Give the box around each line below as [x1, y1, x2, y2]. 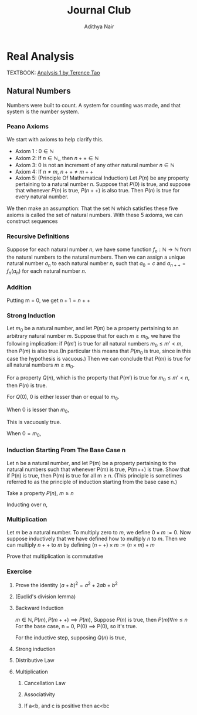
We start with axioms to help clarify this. [6, 135, 104, 143]
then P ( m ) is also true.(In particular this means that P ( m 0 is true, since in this [6, 347, 191, 356]
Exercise [6, 567, 32, 575]
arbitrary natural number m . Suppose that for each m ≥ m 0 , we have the [6, 332, 181, 341]
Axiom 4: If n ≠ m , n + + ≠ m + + [15, 168, 94, 175]
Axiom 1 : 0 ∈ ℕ [15, 147, 54, 154]
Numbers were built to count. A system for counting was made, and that [6, 101, 181, 109]
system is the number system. [6, 108, 80, 115]
